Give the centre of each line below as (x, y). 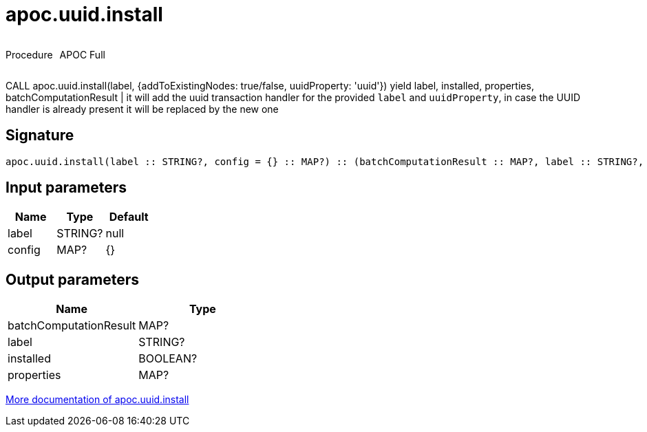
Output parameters (72, 279)
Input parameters (66, 188)
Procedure (29, 54)
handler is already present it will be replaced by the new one (142, 109)
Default (129, 217)
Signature (40, 136)
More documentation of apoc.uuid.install (97, 400)
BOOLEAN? (168, 359)
